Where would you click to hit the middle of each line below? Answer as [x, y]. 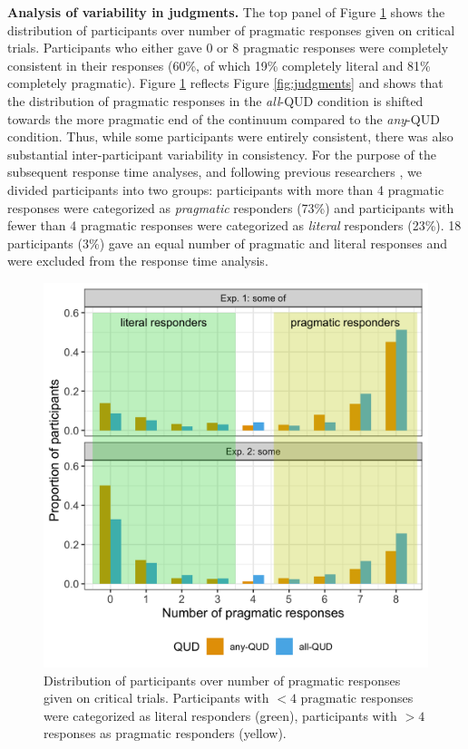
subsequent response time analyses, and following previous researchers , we [215, 172]
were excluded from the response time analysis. [138, 261]
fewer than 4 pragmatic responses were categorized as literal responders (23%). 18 [234, 225]
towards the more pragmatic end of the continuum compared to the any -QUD [224, 118]
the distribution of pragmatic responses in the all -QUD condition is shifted [215, 100]
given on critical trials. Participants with [156, 698]
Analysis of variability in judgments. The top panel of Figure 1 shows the [226, 12]
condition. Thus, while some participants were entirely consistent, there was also [230, 136]
